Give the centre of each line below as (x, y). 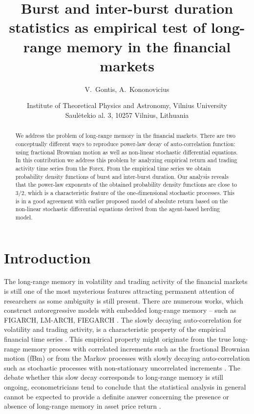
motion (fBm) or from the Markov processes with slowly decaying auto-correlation (127, 358)
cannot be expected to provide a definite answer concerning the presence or (116, 396)
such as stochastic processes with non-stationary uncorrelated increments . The (122, 367)
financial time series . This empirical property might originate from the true (117, 338)
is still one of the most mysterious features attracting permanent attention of (119, 291)
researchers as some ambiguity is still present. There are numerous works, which (124, 300)
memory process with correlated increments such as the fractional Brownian (136, 348)
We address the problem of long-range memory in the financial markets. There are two (126, 136)
